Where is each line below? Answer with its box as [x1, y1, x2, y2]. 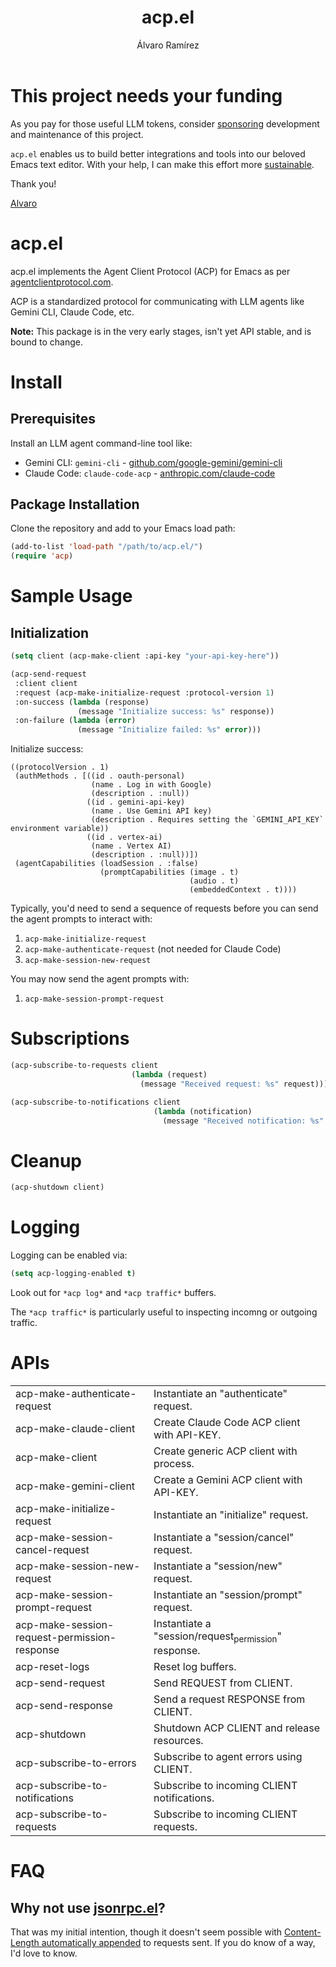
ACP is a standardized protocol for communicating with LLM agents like [10, 295, 305, 307]
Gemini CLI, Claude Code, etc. [10, 306, 135, 318]
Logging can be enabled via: [10, 1249, 128, 1261]
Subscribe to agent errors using [153, 1750, 303, 1764]
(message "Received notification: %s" [162, 1116, 325, 1126]
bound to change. [10, 336, 83, 348]
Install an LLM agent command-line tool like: [10, 437, 193, 449]
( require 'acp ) [10, 551, 74, 561]
